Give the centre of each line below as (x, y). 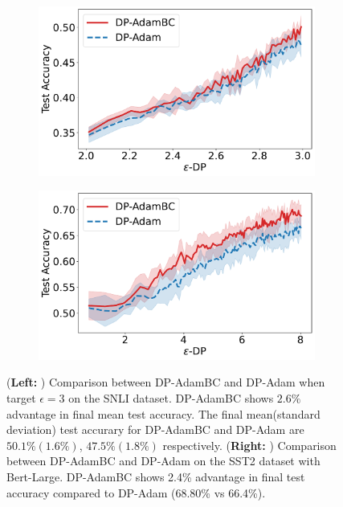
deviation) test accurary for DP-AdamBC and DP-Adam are (155, 429)
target (21, 398)
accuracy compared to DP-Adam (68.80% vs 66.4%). (136, 492)
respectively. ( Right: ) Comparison (249, 445)
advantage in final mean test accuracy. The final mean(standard (163, 413)
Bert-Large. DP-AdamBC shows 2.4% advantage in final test (156, 476)
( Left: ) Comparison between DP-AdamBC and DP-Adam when (166, 382)
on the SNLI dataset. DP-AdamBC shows (171, 398)
